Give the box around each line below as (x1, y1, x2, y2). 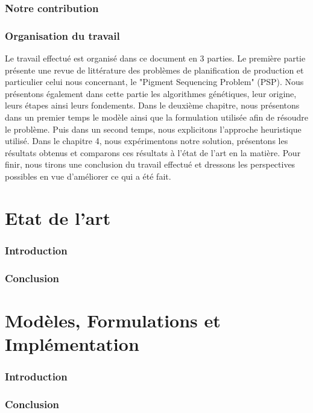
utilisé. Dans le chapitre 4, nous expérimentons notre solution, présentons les (5, 134, 288, 147)
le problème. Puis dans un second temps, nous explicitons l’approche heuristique (5, 122, 302, 135)
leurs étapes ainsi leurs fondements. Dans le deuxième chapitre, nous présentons (5, 99, 300, 112)
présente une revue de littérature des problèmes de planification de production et (5, 63, 304, 76)
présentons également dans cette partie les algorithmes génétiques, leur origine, (5, 87, 297, 99)
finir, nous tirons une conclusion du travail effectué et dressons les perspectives (5, 158, 296, 171)
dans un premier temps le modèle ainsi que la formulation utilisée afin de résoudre (5, 111, 309, 124)
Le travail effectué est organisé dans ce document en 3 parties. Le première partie (5, 52, 306, 65)
